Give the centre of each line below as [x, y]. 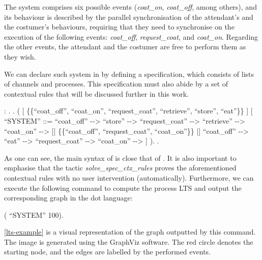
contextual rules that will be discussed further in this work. [97, 93]
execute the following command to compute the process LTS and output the [123, 187]
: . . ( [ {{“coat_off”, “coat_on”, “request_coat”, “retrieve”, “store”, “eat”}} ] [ [128, 111]
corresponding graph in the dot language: [68, 198]
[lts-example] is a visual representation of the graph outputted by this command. [130, 232]
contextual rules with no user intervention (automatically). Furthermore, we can [129, 177]
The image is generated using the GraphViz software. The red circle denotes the [129, 241]
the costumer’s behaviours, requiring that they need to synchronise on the [119, 27]
